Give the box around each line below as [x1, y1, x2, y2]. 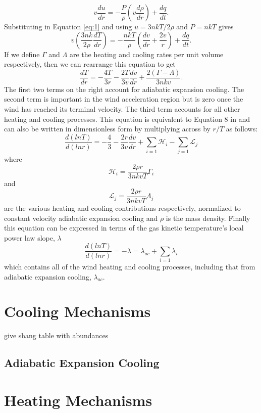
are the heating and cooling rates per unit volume [69, 49, 224, 59]
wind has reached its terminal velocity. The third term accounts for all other [4, 104, 240, 114]
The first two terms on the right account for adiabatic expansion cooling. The [4, 83, 244, 94]
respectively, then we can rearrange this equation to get [4, 59, 176, 69]
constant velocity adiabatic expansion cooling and [4, 212, 158, 223]
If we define [4, 49, 40, 59]
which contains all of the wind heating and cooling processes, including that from [4, 261, 255, 272]
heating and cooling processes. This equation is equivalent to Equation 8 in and [4, 113, 250, 124]
